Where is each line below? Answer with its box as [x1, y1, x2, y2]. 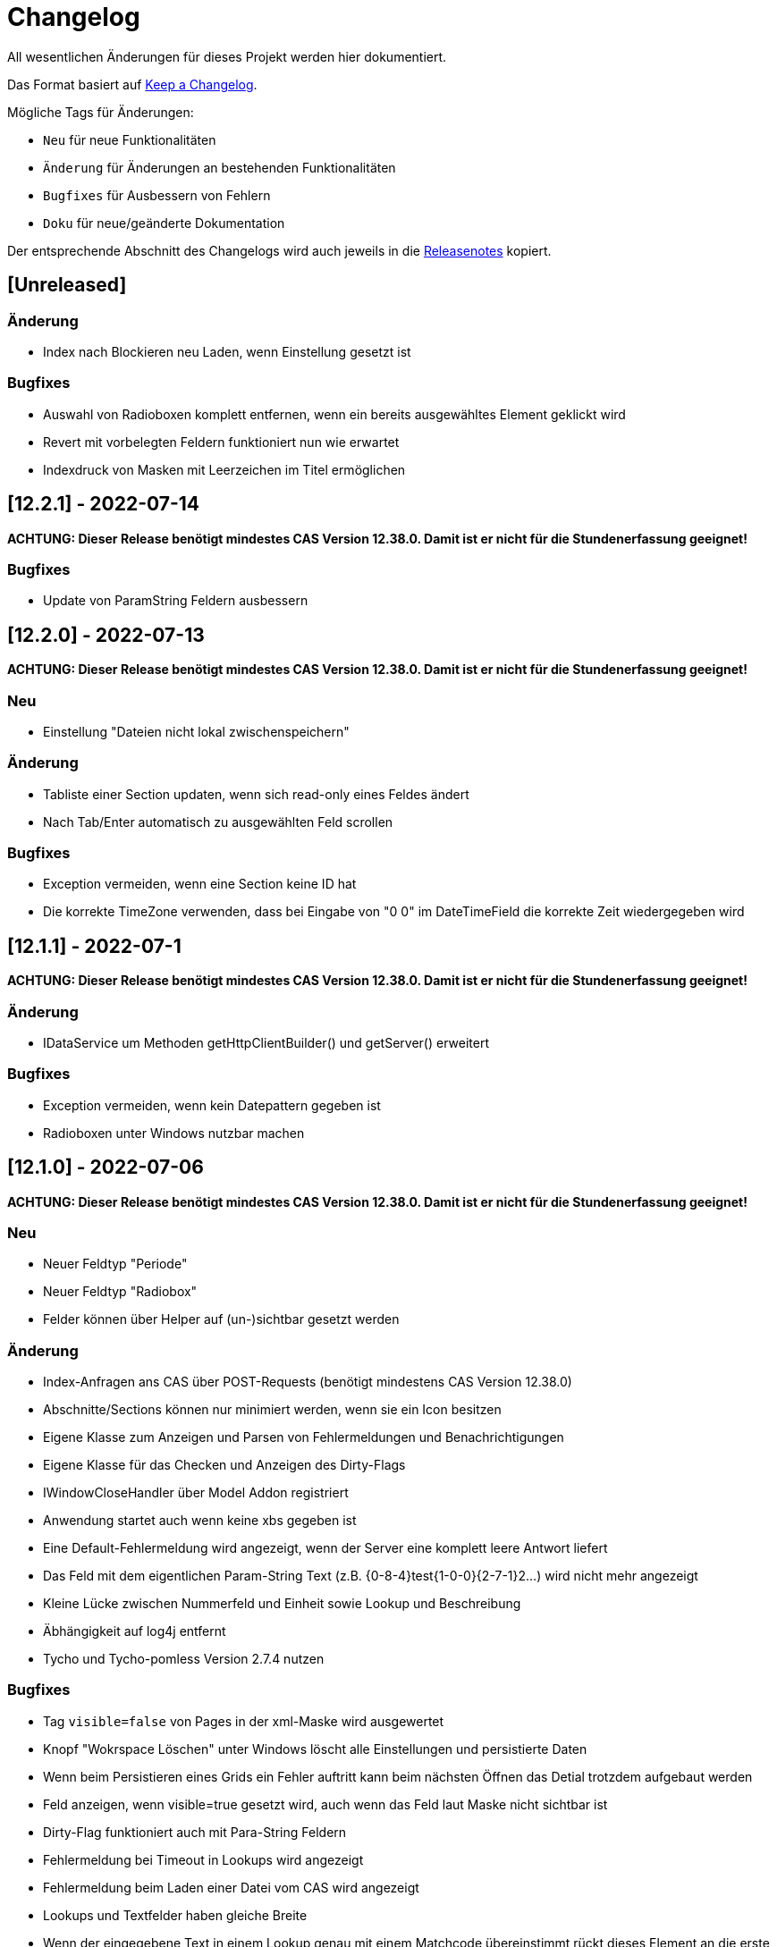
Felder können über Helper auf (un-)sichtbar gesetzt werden [43, 1311, 400, 1327]
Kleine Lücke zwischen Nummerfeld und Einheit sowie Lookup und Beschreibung [43, 1596, 521, 1612]
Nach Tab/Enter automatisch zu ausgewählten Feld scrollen [43, 813, 393, 830]
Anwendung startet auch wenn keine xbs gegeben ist [43, 1513, 357, 1529]
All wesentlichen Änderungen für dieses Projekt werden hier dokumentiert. [7, 48, 447, 64]
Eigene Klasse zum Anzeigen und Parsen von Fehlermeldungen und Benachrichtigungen [43, 1429, 564, 1445]
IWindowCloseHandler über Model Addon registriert [43, 1485, 349, 1501]
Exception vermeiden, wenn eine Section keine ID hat [43, 876, 357, 892]
